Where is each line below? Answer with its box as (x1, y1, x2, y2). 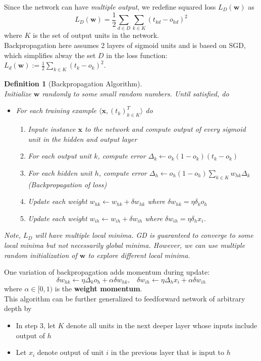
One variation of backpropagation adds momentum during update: (4, 267, 210, 277)
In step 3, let (16, 320, 56, 330)
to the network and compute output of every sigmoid (84, 123, 246, 134)
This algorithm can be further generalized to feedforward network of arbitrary (4, 293, 245, 303)
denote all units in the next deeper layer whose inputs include (66, 320, 257, 330)
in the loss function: (106, 49, 168, 60)
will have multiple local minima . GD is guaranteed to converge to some (35, 230, 253, 240)
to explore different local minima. (88, 249, 190, 260)
